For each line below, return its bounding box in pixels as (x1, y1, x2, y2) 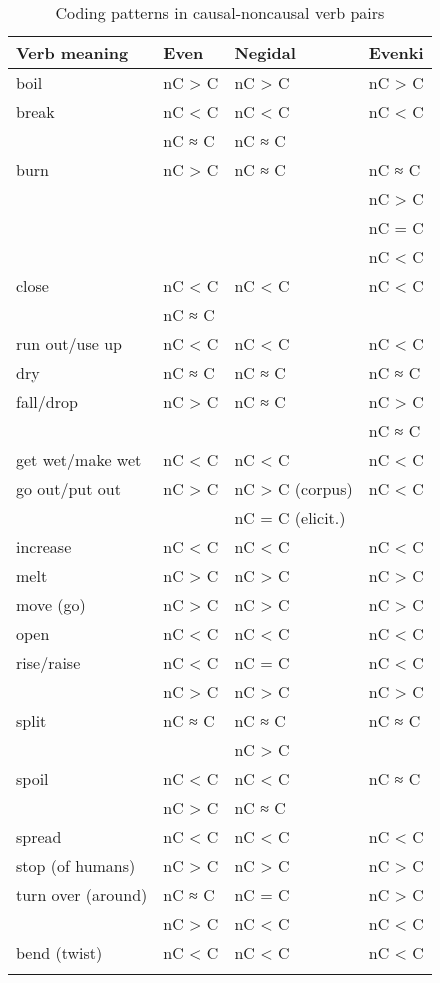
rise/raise (16, 651, 81, 674)
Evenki (368, 41, 424, 64)
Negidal (234, 41, 296, 64)
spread (16, 825, 62, 848)
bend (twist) (16, 941, 103, 964)
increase (16, 535, 72, 558)
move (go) (16, 593, 86, 616)
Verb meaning (16, 41, 129, 64)
